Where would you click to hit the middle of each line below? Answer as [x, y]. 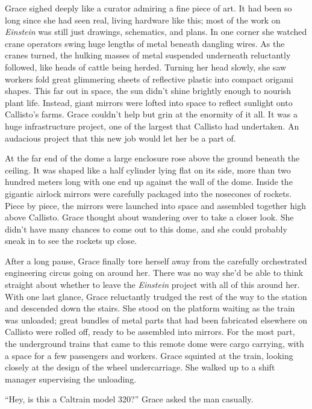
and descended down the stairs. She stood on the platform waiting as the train [150, 308]
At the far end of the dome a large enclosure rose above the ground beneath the [152, 158]
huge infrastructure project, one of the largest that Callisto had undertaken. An [152, 126]
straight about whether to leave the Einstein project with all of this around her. [152, 285]
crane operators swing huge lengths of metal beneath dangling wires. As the [145, 43]
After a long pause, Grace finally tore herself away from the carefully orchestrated [156, 261]
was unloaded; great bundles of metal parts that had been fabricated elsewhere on [156, 320]
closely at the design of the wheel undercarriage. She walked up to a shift [140, 367]
